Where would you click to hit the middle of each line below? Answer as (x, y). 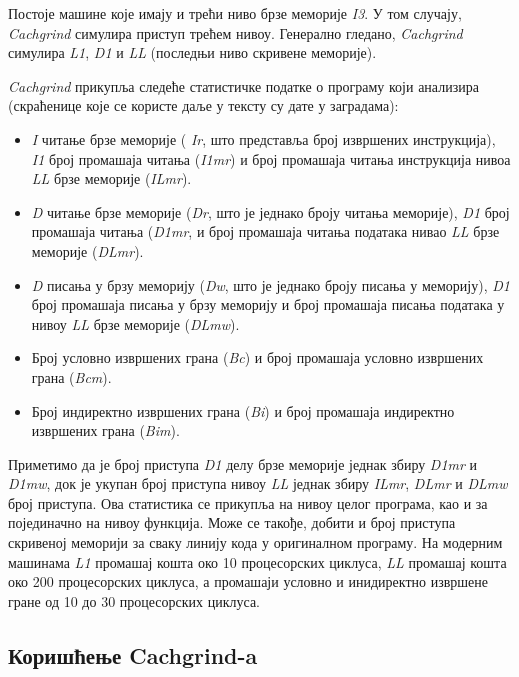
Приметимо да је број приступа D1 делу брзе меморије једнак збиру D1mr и (243, 463)
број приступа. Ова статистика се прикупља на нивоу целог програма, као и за (248, 502)
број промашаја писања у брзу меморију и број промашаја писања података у (268, 304)
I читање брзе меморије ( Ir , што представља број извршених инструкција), (263, 138)
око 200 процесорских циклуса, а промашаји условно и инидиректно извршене (248, 581)
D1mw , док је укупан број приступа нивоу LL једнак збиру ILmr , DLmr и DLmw (258, 483)
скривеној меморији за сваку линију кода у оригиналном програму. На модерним (255, 542)
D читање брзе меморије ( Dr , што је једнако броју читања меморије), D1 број (270, 211)
